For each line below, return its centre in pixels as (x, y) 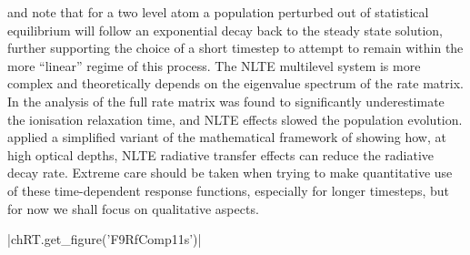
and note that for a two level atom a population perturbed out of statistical (218, 12)
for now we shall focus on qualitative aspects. (133, 208)
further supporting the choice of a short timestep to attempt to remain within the (235, 48)
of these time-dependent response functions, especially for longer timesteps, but (228, 190)
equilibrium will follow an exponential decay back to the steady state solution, (225, 30)
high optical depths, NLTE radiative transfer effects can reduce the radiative (221, 154)
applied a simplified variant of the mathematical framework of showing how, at (227, 137)
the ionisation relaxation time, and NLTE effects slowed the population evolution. (235, 119)
